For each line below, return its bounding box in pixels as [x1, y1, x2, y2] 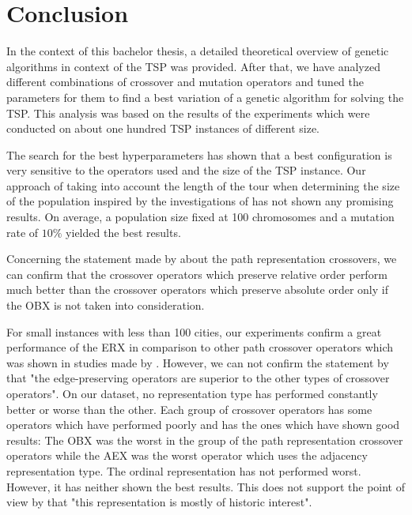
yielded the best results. [66, 224, 181, 240]
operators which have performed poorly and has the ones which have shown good [6, 416, 400, 433]
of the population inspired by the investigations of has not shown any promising [6, 193, 394, 209]
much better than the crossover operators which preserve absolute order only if [6, 281, 388, 298]
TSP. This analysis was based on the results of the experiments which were [6, 104, 370, 121]
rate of [6, 224, 39, 240]
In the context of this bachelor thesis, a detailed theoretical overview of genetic [6, 43, 389, 59]
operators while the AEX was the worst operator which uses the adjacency [6, 447, 368, 464]
